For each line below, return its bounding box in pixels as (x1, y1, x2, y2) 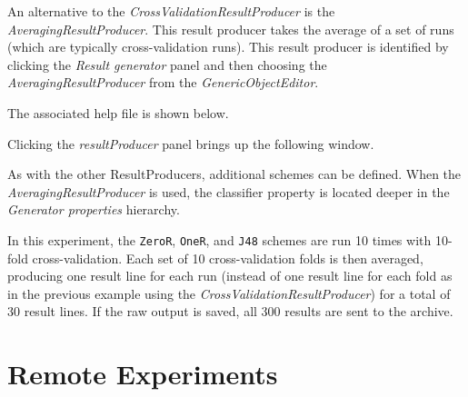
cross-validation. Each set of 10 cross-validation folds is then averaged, (32, 248, 423, 267)
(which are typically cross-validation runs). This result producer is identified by (7, 37, 449, 56)
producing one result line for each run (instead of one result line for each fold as (7, 266, 453, 285)
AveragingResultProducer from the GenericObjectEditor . (7, 73, 319, 92)
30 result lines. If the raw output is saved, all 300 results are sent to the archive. (7, 302, 453, 321)
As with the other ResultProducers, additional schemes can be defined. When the (7, 164, 462, 184)
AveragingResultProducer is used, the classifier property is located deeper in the (7, 182, 450, 201)
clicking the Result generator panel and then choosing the (7, 55, 327, 74)
